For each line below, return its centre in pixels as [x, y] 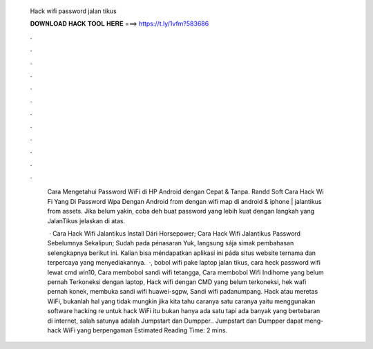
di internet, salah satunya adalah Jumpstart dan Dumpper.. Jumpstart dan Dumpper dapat [175, 321]
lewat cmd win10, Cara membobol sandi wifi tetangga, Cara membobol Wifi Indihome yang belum [185, 272]
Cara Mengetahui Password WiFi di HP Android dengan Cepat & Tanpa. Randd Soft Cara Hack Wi [185, 192]
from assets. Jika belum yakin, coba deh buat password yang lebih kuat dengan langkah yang [181, 211]
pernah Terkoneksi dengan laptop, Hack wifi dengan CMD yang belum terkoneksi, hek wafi [177, 282]
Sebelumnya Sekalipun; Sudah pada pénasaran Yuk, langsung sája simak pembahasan [171, 243]
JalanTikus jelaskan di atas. [86, 220]
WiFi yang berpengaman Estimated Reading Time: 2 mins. [145, 330]
